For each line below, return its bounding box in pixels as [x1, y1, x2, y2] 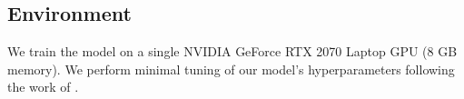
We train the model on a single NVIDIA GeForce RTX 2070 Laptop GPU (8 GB [7, 42, 458, 61]
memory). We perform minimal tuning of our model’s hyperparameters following [7, 59, 455, 78]
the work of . [7, 77, 79, 96]
